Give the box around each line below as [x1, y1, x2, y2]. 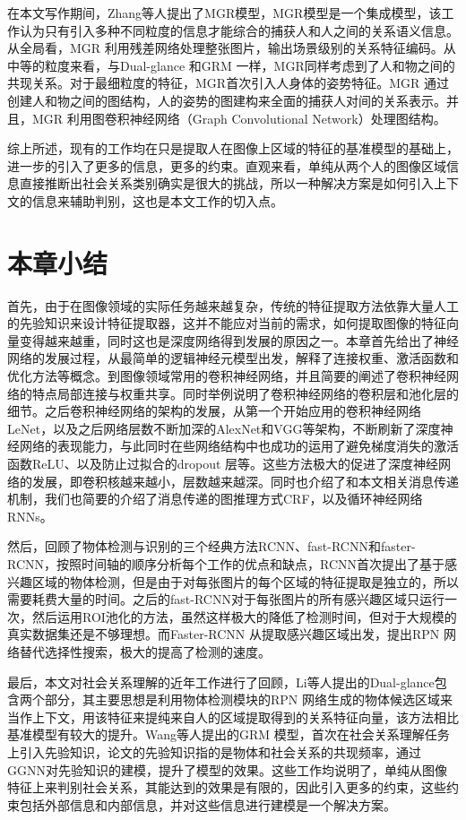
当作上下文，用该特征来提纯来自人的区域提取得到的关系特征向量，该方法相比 [7, 707, 459, 726]
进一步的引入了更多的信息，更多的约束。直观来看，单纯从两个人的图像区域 [7, 156, 446, 175]
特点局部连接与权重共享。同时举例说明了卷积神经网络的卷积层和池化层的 [31, 384, 459, 402]
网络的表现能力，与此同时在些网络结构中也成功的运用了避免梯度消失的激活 [19, 436, 459, 455]
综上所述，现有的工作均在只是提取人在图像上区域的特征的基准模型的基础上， [7, 139, 459, 158]
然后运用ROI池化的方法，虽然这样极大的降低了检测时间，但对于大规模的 [31, 607, 457, 626]
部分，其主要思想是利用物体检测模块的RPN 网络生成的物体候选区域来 [44, 690, 453, 709]
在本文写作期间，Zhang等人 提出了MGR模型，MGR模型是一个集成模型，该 [7, 4, 442, 22]
